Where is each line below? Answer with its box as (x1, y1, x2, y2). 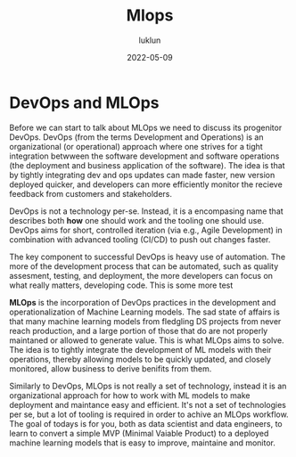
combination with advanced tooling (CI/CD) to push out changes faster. (9, 233, 271, 245)
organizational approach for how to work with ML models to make (9, 389, 251, 401)
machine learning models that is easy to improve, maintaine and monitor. (9, 437, 276, 448)
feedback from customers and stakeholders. (9, 188, 172, 199)
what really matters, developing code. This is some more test (9, 280, 234, 290)
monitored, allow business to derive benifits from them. (9, 363, 212, 374)
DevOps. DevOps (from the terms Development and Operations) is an (9, 131, 264, 143)
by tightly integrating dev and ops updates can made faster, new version (9, 169, 275, 180)
